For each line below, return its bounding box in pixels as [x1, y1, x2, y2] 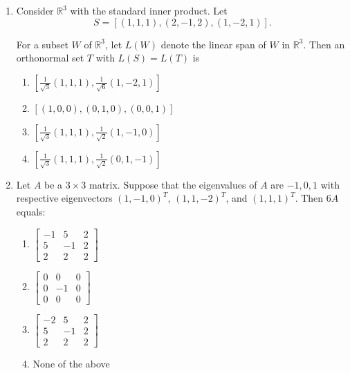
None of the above [33, 356, 110, 370]
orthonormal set [16, 50, 84, 65]
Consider [16, 3, 54, 17]
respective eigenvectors [16, 191, 113, 205]
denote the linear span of [160, 37, 266, 51]
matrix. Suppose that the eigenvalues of [89, 177, 257, 191]
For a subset [16, 37, 68, 51]
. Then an [303, 37, 345, 51]
